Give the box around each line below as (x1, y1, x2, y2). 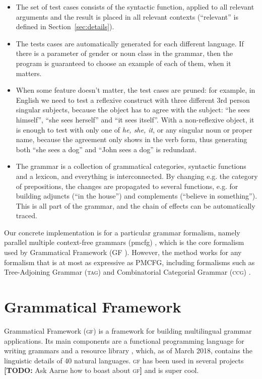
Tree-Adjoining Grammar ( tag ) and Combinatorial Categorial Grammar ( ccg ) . (4, 267, 251, 277)
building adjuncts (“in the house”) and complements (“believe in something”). (16, 191, 257, 201)
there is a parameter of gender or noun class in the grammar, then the (16, 48, 233, 58)
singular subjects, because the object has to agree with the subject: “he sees (16, 104, 250, 115)
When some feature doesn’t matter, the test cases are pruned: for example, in (16, 85, 255, 95)
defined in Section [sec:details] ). (16, 21, 114, 32)
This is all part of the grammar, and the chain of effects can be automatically (16, 200, 255, 211)
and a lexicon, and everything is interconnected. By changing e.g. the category (16, 170, 258, 181)
